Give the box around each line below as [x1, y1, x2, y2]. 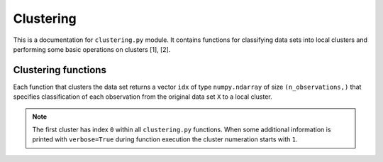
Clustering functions [13, 64, 106, 76]
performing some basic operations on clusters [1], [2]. [13, 45, 171, 53]
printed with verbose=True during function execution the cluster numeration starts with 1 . [32, 135, 298, 144]
